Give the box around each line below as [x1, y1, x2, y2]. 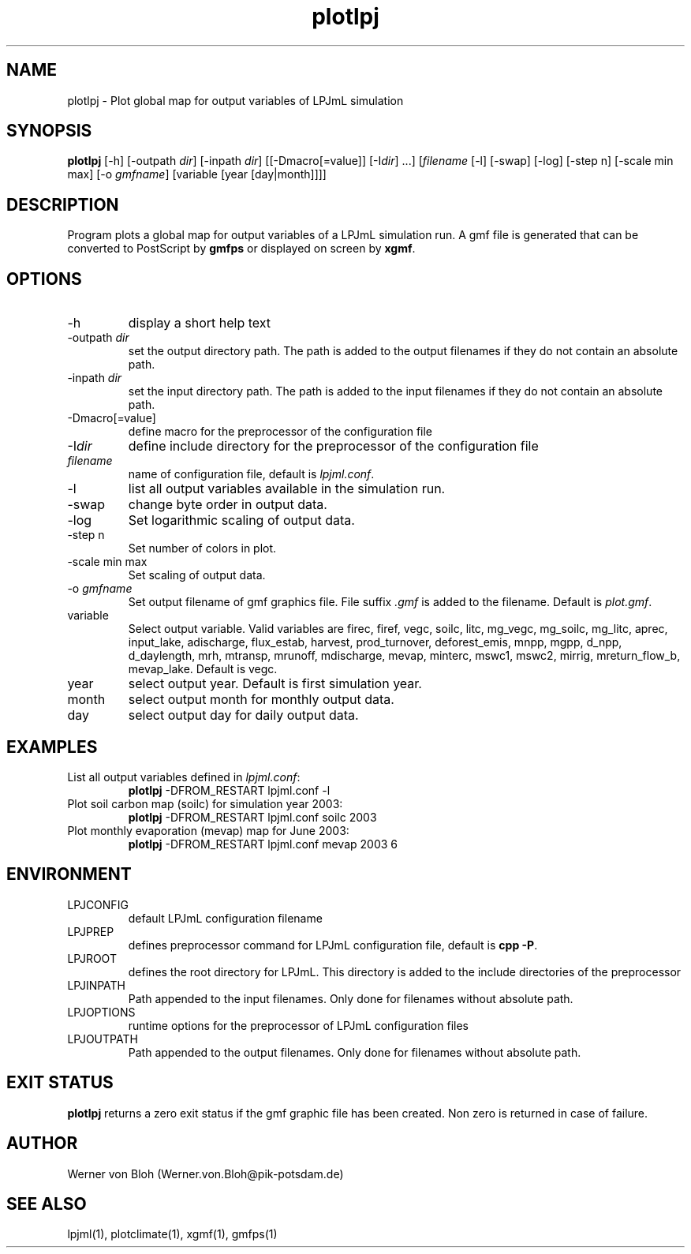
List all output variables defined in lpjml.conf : [67, 769, 301, 784]
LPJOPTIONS [67, 1005, 136, 1019]
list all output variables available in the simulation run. [128, 481, 446, 497]
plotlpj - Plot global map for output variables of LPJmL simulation [67, 93, 404, 107]
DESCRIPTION [6, 194, 119, 215]
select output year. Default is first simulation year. [128, 676, 422, 692]
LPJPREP [67, 924, 114, 938]
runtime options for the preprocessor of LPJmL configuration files [128, 1018, 469, 1032]
